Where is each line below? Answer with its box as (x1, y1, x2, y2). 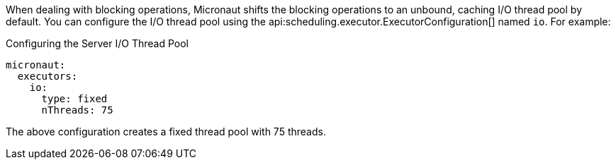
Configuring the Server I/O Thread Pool (6, 37, 189, 49)
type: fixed (41, 93, 108, 104)
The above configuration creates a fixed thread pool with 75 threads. (6, 126, 326, 137)
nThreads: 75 (41, 104, 113, 116)
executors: (17, 71, 78, 82)
